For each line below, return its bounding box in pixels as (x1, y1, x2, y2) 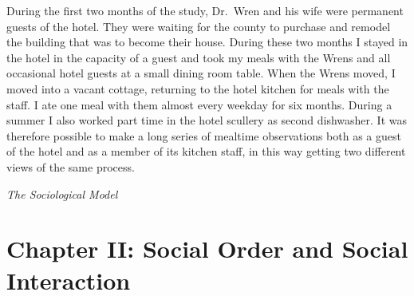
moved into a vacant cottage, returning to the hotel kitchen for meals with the (6, 80, 389, 97)
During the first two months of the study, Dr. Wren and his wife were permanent (6, 2, 404, 18)
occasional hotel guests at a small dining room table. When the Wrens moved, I (6, 65, 396, 81)
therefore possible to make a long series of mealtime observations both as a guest (6, 127, 401, 144)
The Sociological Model (6, 185, 118, 202)
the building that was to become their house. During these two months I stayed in (6, 34, 408, 50)
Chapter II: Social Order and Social (6, 232, 408, 265)
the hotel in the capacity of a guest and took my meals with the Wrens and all (6, 49, 391, 65)
